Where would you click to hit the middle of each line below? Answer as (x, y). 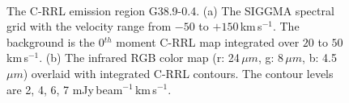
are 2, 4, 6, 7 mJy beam (65, 89)
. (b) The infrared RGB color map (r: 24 (139, 58)
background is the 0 (55, 41)
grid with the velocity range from (89, 26)
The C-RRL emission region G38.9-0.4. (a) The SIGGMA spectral (170, 10)
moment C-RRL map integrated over (208, 41)
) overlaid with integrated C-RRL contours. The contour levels (178, 73)
